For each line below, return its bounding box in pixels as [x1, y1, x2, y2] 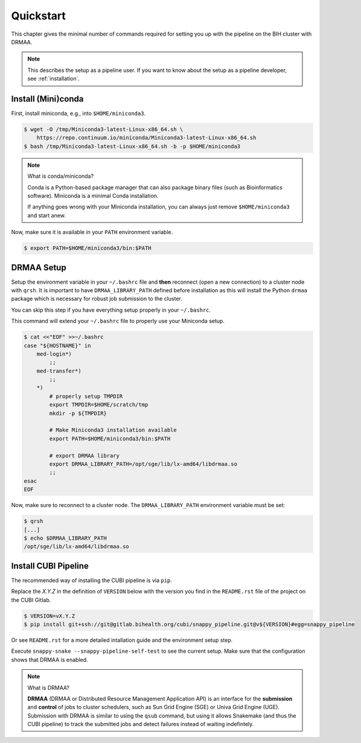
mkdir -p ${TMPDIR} [49, 410, 107, 417]
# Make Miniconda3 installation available [49, 427, 177, 434]
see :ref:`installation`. [27, 75, 80, 82]
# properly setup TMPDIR [49, 393, 123, 399]
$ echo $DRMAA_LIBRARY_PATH [24, 534, 107, 542]
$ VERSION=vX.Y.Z [24, 612, 75, 620]
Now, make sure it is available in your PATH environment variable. [11, 229, 173, 236]
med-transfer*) [36, 367, 81, 375]
